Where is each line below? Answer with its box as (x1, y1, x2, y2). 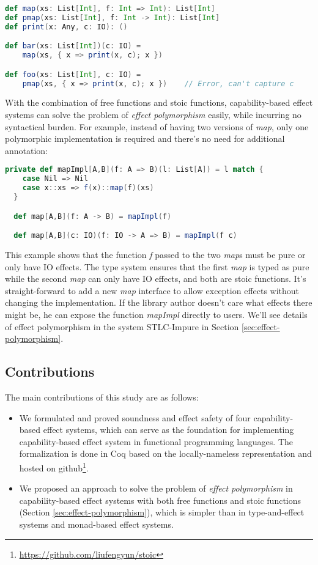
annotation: (5, 144, 48, 157)
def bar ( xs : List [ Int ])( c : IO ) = (5, 42, 141, 51)
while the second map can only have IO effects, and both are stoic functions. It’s (5, 272, 306, 285)
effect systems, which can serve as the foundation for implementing (43, 423, 294, 436)
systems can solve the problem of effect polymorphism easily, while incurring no (5, 108, 301, 121)
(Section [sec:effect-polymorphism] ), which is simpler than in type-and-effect (19, 506, 305, 519)
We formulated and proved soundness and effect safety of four (19, 411, 251, 424)
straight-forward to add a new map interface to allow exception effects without (5, 284, 300, 297)
